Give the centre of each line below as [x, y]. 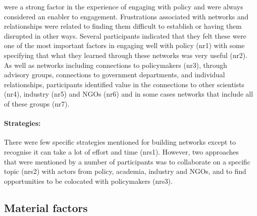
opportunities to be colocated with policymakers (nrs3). [88, 181]
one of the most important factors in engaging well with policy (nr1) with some [125, 45]
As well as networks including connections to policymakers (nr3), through [116, 65]
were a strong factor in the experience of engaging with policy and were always [124, 6]
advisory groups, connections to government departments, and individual [115, 75]
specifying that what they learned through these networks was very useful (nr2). [126, 55]
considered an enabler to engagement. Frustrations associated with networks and [126, 16]
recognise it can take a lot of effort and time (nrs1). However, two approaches [122, 151]
